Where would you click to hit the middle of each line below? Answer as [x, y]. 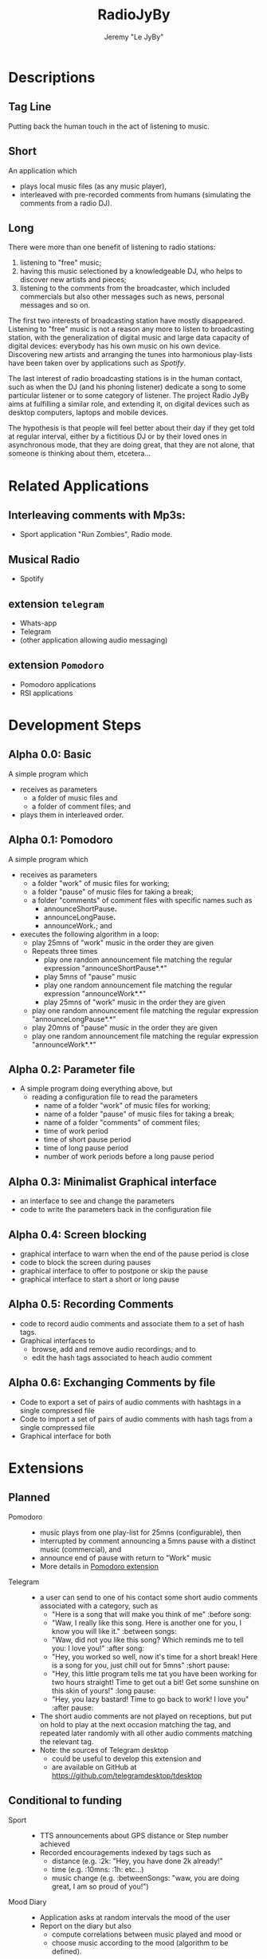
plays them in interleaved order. [72, 815]
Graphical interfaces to [57, 1341]
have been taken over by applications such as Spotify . [97, 363]
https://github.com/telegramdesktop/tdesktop [127, 1775]
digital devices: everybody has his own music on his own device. [115, 346]
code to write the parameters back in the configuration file [116, 1210]
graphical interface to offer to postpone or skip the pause [114, 1271]
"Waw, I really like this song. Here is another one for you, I [146, 1623]
